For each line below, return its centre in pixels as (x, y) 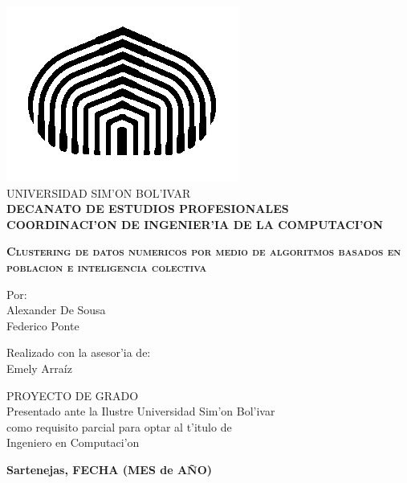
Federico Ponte (43, 325)
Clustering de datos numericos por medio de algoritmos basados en (204, 251)
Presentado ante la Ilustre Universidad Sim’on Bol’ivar (141, 411)
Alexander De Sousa (56, 310)
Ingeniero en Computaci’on (73, 442)
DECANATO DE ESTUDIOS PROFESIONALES (148, 209)
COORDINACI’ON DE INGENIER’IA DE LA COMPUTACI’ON (195, 224)
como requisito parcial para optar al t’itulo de (119, 426)
